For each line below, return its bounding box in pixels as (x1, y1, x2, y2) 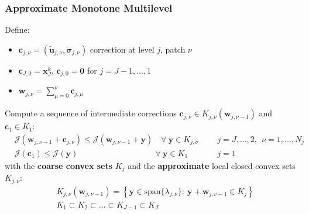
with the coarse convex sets (5, 159, 113, 171)
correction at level (90, 43, 154, 55)
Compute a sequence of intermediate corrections (5, 107, 177, 119)
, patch (160, 43, 186, 55)
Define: (5, 23, 30, 36)
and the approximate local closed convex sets (128, 159, 296, 171)
